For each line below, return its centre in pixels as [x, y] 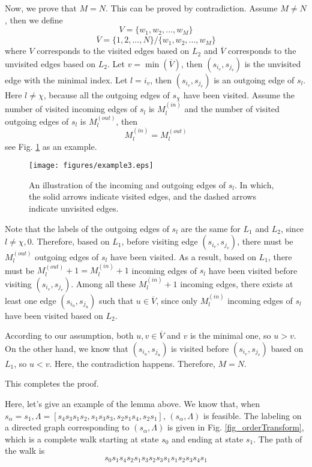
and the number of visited [232, 109]
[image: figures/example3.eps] [91, 166]
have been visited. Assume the [239, 95]
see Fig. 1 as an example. [51, 146]
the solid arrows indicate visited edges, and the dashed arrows [142, 196]
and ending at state [208, 439]
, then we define [34, 19]
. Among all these [103, 283]
